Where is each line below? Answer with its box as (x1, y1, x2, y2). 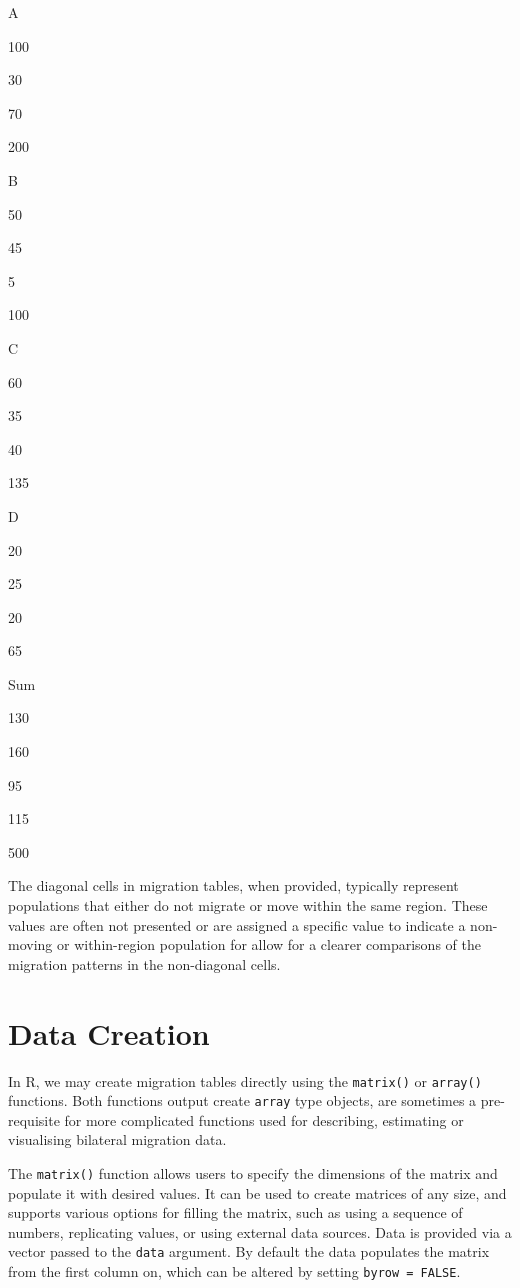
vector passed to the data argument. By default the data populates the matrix (8, 1241, 490, 1262)
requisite (8, 1109, 60, 1130)
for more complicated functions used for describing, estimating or (64, 1109, 464, 1130)
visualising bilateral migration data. (8, 1129, 227, 1150)
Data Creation (8, 1012, 210, 1053)
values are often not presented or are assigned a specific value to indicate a (8, 914, 466, 935)
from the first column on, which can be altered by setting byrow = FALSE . (8, 1261, 461, 1282)
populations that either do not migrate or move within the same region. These (8, 895, 488, 916)
